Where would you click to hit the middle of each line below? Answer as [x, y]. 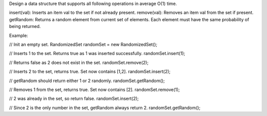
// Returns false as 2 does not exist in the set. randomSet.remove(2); [79, 62]
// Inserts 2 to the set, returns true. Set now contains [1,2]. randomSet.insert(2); [90, 72]
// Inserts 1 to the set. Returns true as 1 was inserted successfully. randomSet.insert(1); [97, 54]
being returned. [25, 27]
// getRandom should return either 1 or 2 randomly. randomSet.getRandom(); [87, 81]
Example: [19, 35]
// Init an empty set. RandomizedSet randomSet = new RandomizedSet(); [83, 44]
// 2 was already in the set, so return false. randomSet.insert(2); [74, 99]
